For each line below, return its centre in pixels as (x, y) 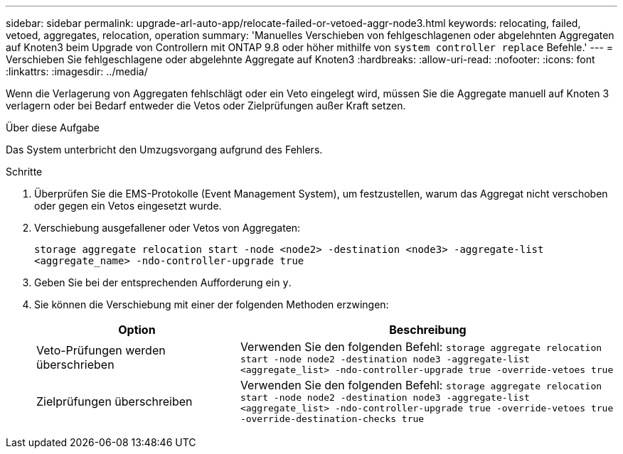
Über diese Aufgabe (53, 128)
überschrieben (75, 364)
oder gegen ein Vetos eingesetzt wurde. (128, 206)
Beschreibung (428, 330)
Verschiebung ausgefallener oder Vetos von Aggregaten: (167, 228)
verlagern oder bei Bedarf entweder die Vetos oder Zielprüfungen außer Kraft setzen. (206, 106)
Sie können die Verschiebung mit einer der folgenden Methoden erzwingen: (212, 304)
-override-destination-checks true (332, 419)
